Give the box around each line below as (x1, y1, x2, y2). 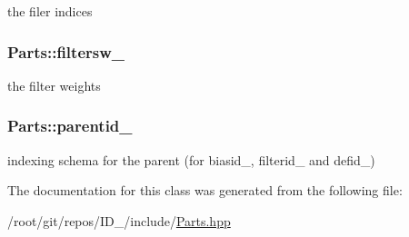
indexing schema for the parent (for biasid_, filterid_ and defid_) (7, 150, 375, 169)
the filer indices (7, 2, 93, 20)
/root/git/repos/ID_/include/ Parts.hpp (7, 211, 231, 230)
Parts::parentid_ (7, 114, 133, 137)
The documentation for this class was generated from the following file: (7, 181, 403, 200)
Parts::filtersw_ (7, 40, 125, 63)
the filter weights (7, 75, 101, 94)
